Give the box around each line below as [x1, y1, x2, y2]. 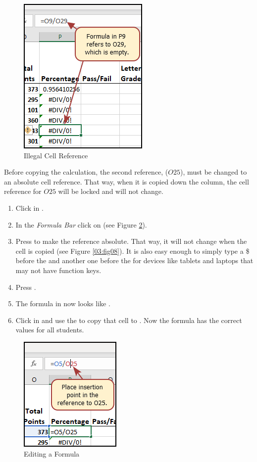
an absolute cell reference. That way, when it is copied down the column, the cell [4, 176, 249, 186]
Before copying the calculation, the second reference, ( [4, 167, 168, 177]
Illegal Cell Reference [24, 150, 88, 160]
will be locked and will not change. [58, 186, 163, 196]
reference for [4, 186, 42, 196]
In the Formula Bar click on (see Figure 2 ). [15, 219, 147, 230]
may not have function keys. [15, 265, 102, 275]
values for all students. [15, 324, 84, 335]
